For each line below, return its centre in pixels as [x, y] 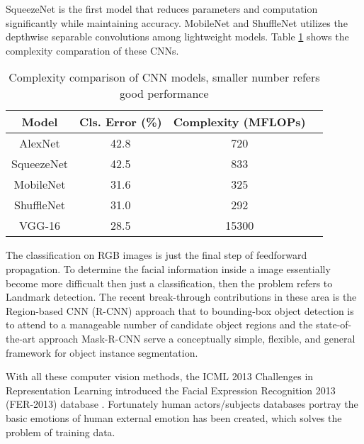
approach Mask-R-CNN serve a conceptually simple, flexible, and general [197, 338]
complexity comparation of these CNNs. [92, 50]
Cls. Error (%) [120, 122]
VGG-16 [39, 226]
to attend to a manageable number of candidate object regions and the [159, 324]
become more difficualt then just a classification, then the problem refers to [169, 283]
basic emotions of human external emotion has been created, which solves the [174, 417]
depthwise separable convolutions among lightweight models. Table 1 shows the [177, 37]
